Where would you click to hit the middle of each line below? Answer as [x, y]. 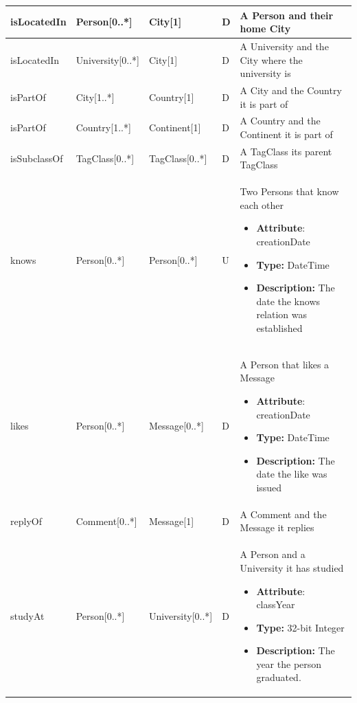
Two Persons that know [289, 191]
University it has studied [292, 567]
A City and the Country [291, 90]
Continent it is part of [286, 134]
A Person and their [287, 15]
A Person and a [273, 554]
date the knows [288, 301]
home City [265, 29]
